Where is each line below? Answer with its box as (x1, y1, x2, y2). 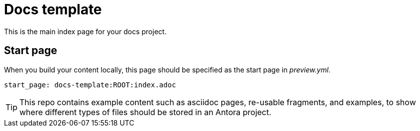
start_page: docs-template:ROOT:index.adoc (4, 80, 176, 89)
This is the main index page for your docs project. (4, 27, 167, 36)
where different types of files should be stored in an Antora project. (19, 107, 272, 117)
